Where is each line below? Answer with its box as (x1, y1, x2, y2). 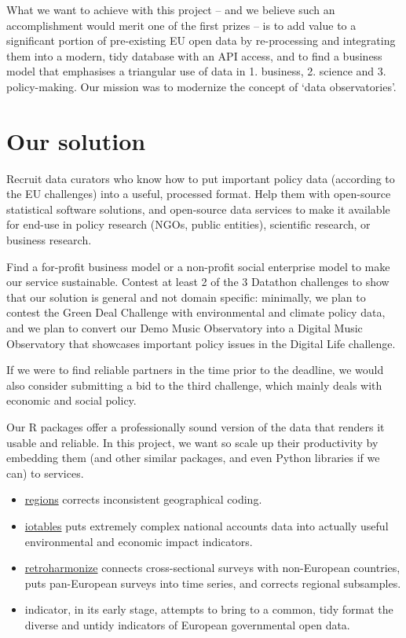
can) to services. (6, 464, 84, 481)
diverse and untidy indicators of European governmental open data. (24, 616, 350, 632)
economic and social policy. (6, 392, 137, 409)
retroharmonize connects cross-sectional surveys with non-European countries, (24, 559, 401, 576)
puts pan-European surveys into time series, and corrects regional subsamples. (24, 574, 401, 591)
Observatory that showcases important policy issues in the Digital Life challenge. (6, 335, 396, 351)
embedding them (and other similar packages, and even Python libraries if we (6, 449, 380, 466)
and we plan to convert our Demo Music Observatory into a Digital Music (6, 320, 363, 336)
